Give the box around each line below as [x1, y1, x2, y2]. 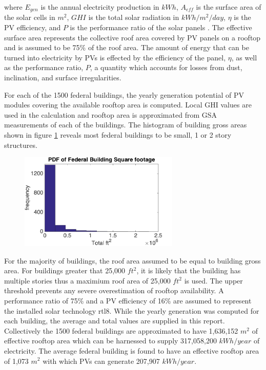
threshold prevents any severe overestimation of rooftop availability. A [4, 285, 224, 296]
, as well [231, 52, 257, 62]
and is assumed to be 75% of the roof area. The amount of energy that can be [4, 42, 249, 53]
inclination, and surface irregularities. [4, 72, 121, 83]
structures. [4, 139, 37, 150]
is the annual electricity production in [40, 2, 159, 12]
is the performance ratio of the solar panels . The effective [70, 22, 252, 33]
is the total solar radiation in [88, 12, 179, 23]
